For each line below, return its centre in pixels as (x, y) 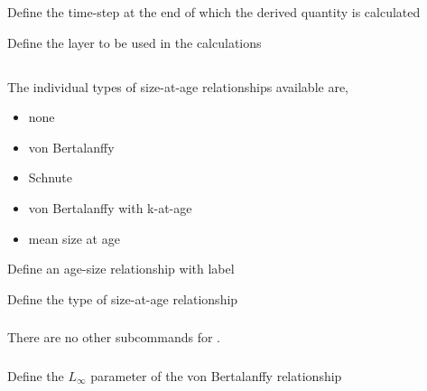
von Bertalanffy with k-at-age (110, 207)
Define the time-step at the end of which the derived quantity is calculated (214, 12)
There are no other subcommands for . (114, 337)
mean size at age (74, 238)
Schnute (51, 177)
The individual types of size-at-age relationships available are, (178, 86)
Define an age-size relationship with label (121, 269)
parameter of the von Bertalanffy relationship (216, 375)
